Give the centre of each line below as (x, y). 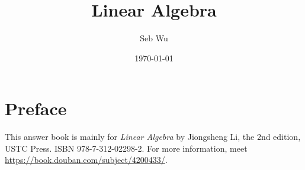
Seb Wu (154, 38)
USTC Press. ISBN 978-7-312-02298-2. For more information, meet (126, 148)
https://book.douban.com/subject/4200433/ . (86, 160)
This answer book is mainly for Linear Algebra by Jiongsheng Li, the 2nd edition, (153, 137)
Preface (36, 108)
